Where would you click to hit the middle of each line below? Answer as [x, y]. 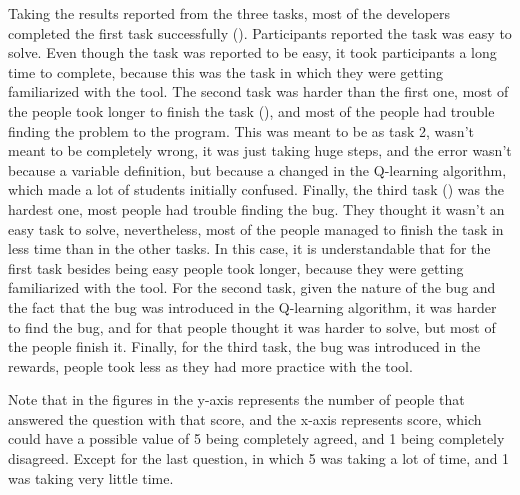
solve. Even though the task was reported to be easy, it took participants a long [252, 52]
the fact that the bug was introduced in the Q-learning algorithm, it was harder [252, 306]
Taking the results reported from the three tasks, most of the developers [229, 13]
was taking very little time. [91, 477]
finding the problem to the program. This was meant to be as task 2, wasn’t [241, 130]
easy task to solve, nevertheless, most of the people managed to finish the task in [256, 228]
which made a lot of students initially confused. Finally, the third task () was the [256, 189]
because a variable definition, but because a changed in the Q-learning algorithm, [257, 169]
